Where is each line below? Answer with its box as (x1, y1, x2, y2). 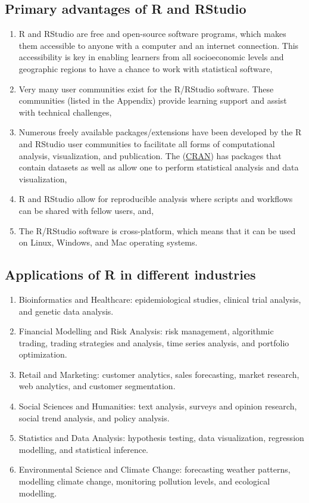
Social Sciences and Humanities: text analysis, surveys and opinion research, (18, 400, 297, 412)
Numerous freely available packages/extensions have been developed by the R (18, 126, 302, 138)
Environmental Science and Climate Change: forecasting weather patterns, (18, 463, 291, 476)
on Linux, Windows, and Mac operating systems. (18, 236, 198, 249)
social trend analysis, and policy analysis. (18, 411, 170, 424)
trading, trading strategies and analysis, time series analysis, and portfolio (18, 336, 289, 349)
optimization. (18, 348, 67, 361)
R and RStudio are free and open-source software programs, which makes (18, 27, 286, 40)
